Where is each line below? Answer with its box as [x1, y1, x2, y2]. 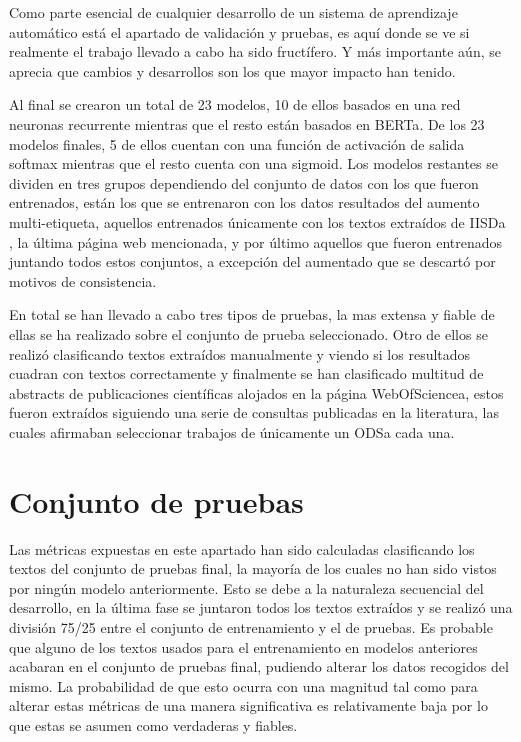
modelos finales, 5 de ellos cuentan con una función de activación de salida [9, 133, 465, 154]
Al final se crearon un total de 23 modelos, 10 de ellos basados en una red [9, 94, 461, 115]
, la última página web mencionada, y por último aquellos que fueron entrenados [9, 231, 503, 252]
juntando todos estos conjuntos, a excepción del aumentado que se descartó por [9, 251, 496, 272]
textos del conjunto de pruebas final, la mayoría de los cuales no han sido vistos [9, 558, 497, 579]
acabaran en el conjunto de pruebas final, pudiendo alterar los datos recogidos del [9, 656, 509, 677]
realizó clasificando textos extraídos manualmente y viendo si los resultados [9, 343, 471, 364]
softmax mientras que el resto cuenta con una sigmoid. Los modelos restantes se [9, 153, 498, 174]
